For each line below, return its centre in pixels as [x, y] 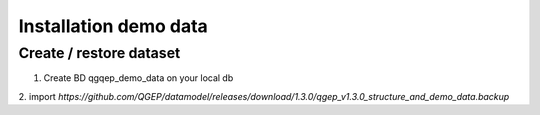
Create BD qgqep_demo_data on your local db [138, 78]
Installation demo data [113, 26]
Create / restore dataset [99, 53]
